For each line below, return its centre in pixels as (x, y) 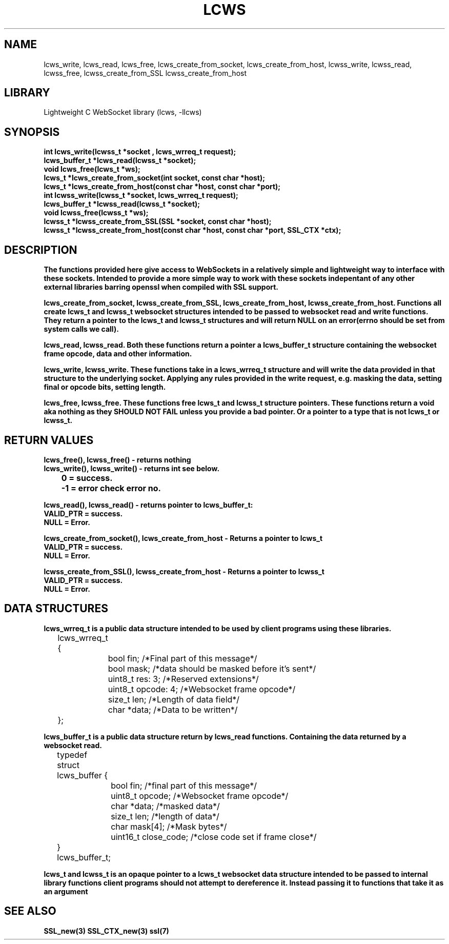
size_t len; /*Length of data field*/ (174, 699)
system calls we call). (81, 329)
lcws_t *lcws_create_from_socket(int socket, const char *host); (155, 178)
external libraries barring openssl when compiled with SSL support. (161, 287)
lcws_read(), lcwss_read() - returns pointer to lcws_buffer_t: (148, 505)
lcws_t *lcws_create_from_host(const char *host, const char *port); (162, 187)
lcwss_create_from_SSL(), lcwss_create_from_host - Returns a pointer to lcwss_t (184, 571)
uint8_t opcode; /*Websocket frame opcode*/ (200, 796)
